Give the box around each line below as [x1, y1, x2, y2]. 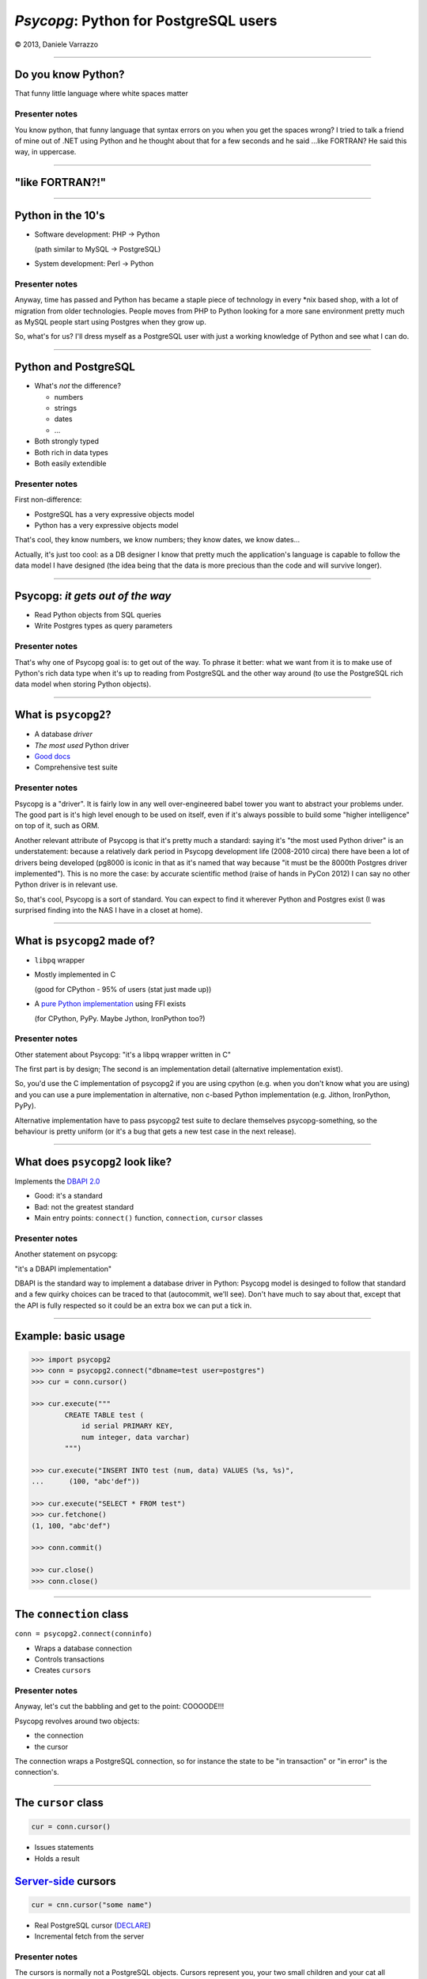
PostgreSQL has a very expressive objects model [34, 509, 195, 518]
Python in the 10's [14, 209, 106, 222]
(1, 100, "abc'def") [31, 1521, 111, 1530]
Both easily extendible [34, 459, 107, 469]
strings [54, 404, 77, 413]
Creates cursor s [34, 1666, 91, 1675]
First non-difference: [14, 495, 82, 504]
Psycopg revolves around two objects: [14, 1716, 140, 1726]
